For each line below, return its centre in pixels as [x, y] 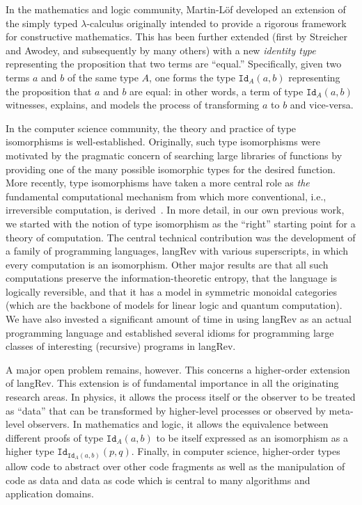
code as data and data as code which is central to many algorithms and [158, 480]
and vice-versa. [322, 105]
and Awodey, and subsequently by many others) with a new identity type [161, 50]
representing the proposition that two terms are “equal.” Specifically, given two [174, 64]
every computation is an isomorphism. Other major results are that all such [167, 264]
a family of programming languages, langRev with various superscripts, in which [177, 251]
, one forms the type [192, 77]
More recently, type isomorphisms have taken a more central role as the [158, 183]
